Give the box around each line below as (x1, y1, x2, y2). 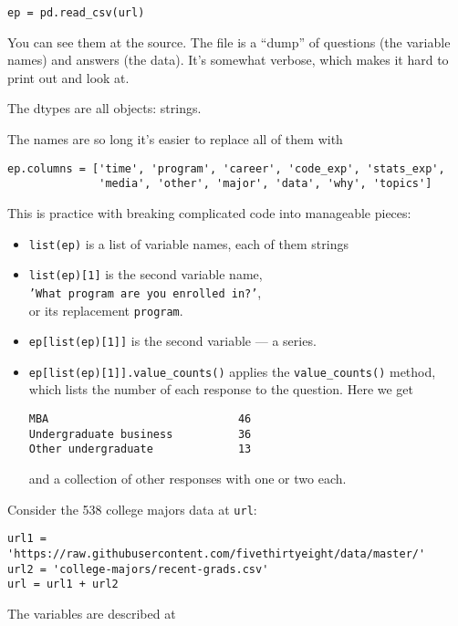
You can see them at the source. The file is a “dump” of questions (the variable (7, 32, 451, 51)
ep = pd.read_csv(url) (7, 6, 145, 19)
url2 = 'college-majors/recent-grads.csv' (7, 562, 269, 576)
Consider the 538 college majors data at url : (7, 499, 257, 518)
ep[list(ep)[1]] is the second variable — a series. (28, 331, 317, 350)
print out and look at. (7, 68, 130, 87)
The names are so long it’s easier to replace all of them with (7, 130, 343, 149)
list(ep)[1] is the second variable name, (28, 265, 263, 284)
